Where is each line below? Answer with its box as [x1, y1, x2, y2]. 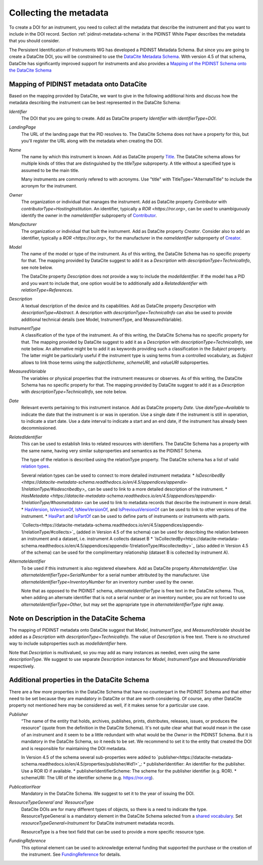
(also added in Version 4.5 [195, 543, 248, 548]
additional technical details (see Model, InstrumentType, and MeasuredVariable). [21, 317, 183, 322]
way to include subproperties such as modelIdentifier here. [9, 640, 128, 646]
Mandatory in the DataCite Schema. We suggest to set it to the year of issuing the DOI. [21, 790, 195, 796]
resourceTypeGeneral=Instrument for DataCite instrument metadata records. [21, 820, 175, 826]
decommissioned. [21, 425, 57, 431]
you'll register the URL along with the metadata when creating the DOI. [21, 138, 163, 144]
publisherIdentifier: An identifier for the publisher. [146, 761, 245, 767]
